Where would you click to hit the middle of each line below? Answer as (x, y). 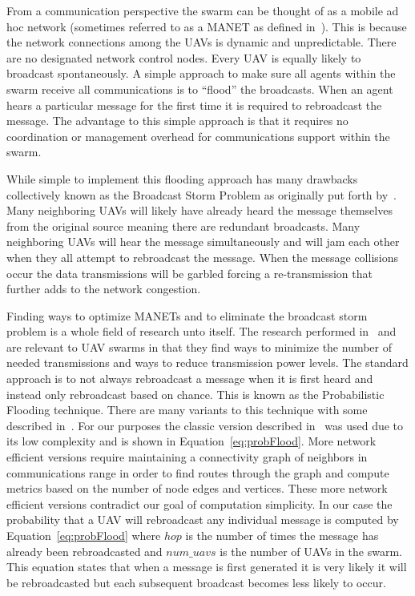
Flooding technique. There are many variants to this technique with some (187, 410)
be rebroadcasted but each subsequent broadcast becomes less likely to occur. (196, 582)
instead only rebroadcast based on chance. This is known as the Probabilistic (195, 394)
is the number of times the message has (282, 535)
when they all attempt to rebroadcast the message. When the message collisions (202, 257)
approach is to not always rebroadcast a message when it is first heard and (190, 379)
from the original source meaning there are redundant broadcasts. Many (183, 226)
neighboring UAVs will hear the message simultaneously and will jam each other (203, 242)
